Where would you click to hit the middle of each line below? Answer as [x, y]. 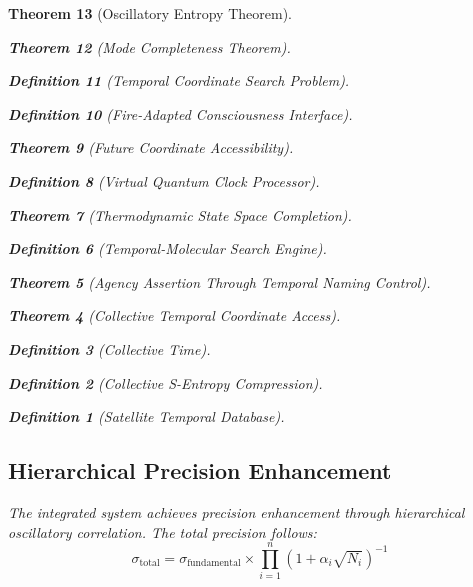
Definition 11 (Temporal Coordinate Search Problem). [179, 80]
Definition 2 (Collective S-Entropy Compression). [165, 382]
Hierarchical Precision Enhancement [200, 470]
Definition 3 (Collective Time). [109, 348]
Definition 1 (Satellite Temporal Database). [146, 416]
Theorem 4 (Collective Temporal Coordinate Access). [174, 315]
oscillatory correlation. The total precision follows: [162, 531]
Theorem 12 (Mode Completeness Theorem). [149, 46]
